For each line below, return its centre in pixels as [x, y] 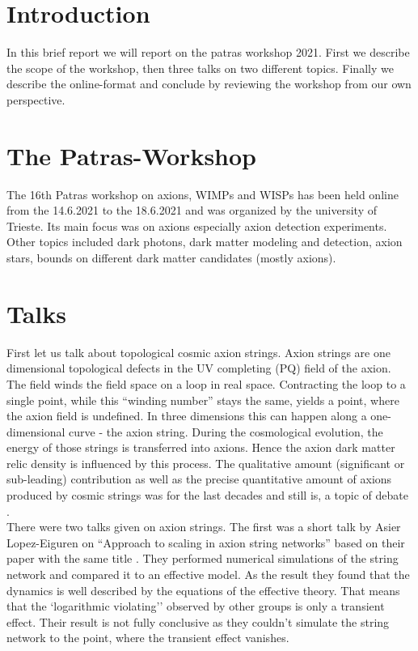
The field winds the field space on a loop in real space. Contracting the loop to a [206, 383]
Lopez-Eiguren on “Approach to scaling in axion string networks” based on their [206, 542]
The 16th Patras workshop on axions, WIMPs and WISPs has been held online [203, 194]
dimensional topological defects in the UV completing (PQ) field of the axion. [199, 368]
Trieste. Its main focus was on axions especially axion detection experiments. [197, 226]
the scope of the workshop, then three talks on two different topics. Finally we [200, 68]
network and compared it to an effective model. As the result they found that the [208, 574]
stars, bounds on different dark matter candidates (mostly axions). [171, 257]
